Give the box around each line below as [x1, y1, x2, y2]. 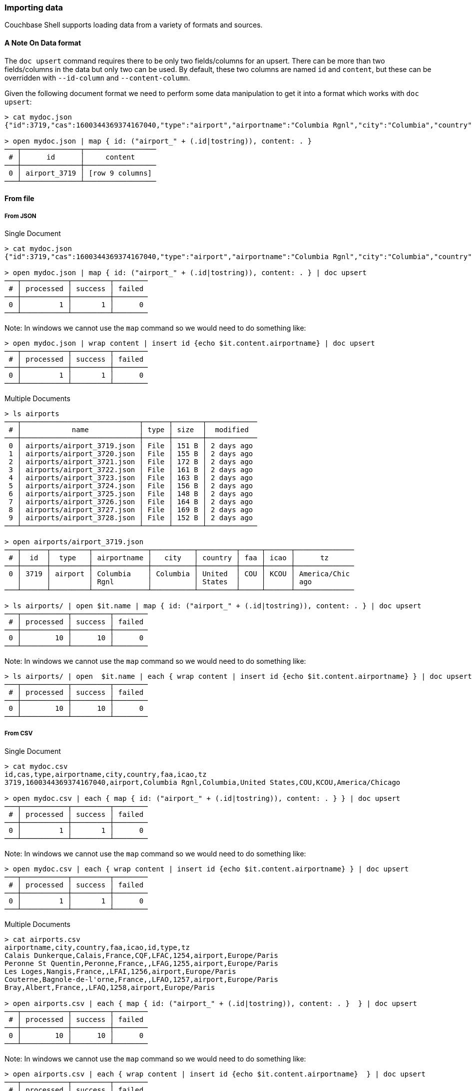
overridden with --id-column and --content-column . [4, 73, 190, 82]
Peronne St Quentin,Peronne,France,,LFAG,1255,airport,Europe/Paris [4, 959, 278, 967]
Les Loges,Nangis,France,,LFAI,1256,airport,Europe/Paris [4, 967, 236, 975]
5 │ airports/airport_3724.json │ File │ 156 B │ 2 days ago [8, 481, 253, 490]
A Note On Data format [4, 38, 81, 47]
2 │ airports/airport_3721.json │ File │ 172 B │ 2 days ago [8, 457, 253, 466]
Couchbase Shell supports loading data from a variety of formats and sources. [4, 21, 263, 30]
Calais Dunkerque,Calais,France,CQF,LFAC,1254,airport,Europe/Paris [4, 951, 278, 959]
